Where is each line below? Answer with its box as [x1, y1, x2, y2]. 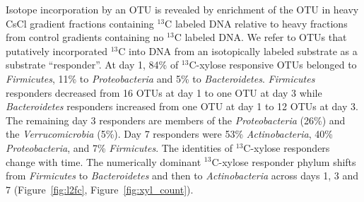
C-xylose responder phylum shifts [211, 154, 356, 169]
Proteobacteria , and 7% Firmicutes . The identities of [6, 140, 233, 155]
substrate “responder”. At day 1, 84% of [6, 57, 179, 72]
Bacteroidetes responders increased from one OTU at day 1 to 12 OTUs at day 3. [6, 99, 358, 114]
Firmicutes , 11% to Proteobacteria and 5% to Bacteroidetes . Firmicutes [6, 71, 315, 85]
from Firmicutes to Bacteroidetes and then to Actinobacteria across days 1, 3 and [6, 168, 358, 183]
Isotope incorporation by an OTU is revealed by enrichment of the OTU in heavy [6, 2, 359, 16]
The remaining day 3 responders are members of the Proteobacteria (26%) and [6, 112, 346, 127]
